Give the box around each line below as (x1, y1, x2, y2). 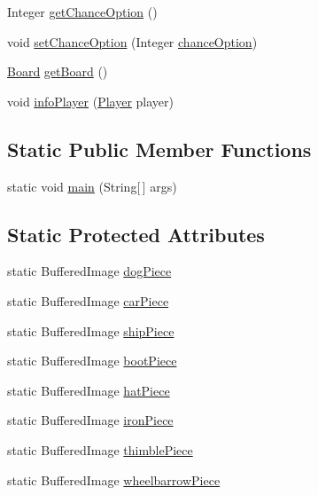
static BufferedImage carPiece (7, 291, 169, 310)
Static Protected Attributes (7, 220, 265, 247)
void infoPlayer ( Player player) (7, 91, 175, 110)
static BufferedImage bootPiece (7, 351, 177, 370)
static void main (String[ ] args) (7, 177, 177, 195)
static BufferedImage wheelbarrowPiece (7, 470, 221, 489)
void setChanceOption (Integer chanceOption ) (7, 32, 258, 51)
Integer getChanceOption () (7, 3, 158, 20)
